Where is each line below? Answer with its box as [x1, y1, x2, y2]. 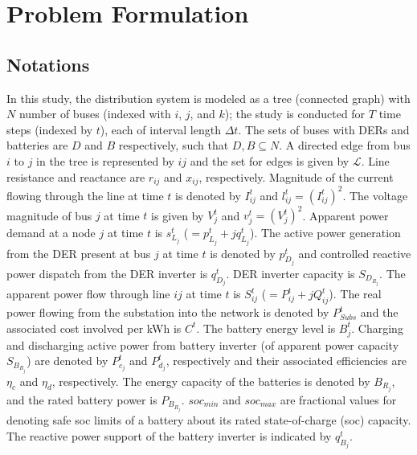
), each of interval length [100, 121, 221, 137]
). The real [329, 285, 382, 302]
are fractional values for [280, 391, 397, 408]
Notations [6, 51, 90, 76]
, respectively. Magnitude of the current [198, 168, 394, 185]
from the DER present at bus [6, 244, 151, 261]
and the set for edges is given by [190, 152, 350, 169]
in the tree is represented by [36, 152, 174, 169]
